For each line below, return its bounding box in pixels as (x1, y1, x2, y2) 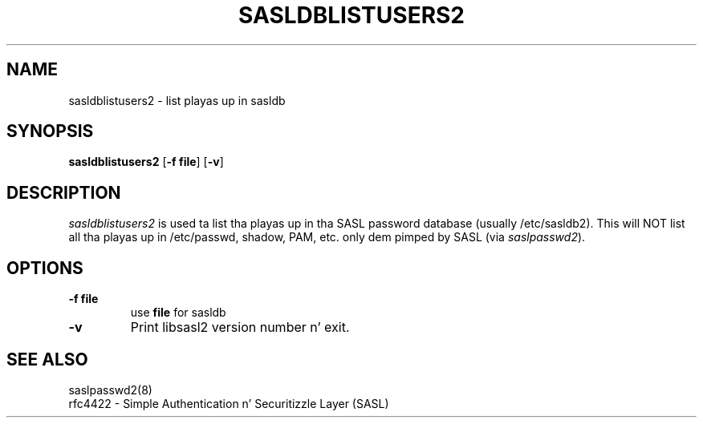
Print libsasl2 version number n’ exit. (130, 319, 350, 336)
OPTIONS (6, 257, 83, 278)
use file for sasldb (130, 305, 226, 320)
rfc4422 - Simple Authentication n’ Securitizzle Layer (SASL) (68, 396, 389, 410)
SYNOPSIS (6, 121, 94, 142)
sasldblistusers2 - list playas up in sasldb (68, 93, 286, 107)
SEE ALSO (6, 349, 88, 369)
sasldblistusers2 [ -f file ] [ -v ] (68, 155, 224, 169)
